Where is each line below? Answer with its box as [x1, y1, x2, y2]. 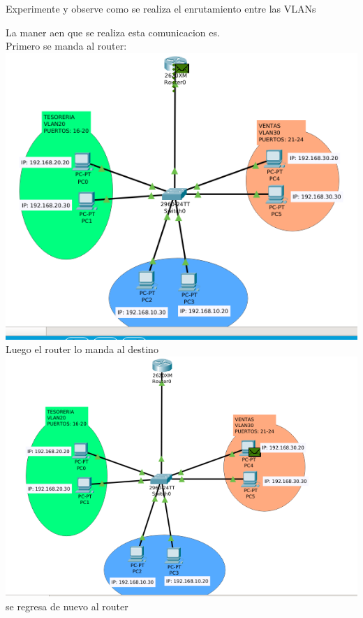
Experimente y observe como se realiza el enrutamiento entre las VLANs [6, 1, 316, 15]
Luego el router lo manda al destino [6, 342, 158, 357]
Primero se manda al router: [6, 38, 127, 53]
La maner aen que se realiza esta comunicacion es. [6, 24, 220, 39]
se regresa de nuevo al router [6, 598, 128, 613]
